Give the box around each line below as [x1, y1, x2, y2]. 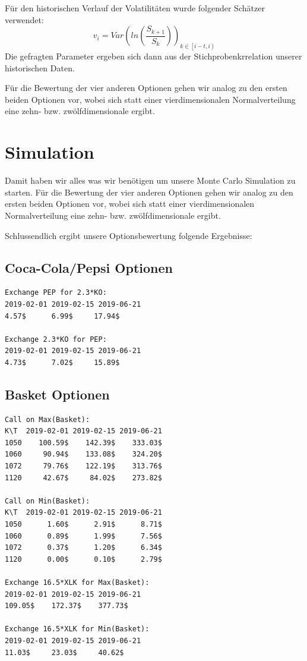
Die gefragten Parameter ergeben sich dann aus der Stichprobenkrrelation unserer [5, 50, 302, 62]
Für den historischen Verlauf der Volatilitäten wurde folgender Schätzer [5, 2, 265, 14]
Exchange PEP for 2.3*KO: [5, 288, 107, 297]
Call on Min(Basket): [5, 496, 90, 505]
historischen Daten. [5, 61, 75, 74]
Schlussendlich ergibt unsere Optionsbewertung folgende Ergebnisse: [5, 229, 252, 241]
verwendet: [5, 13, 44, 26]
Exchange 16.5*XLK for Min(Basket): [5, 625, 150, 634]
